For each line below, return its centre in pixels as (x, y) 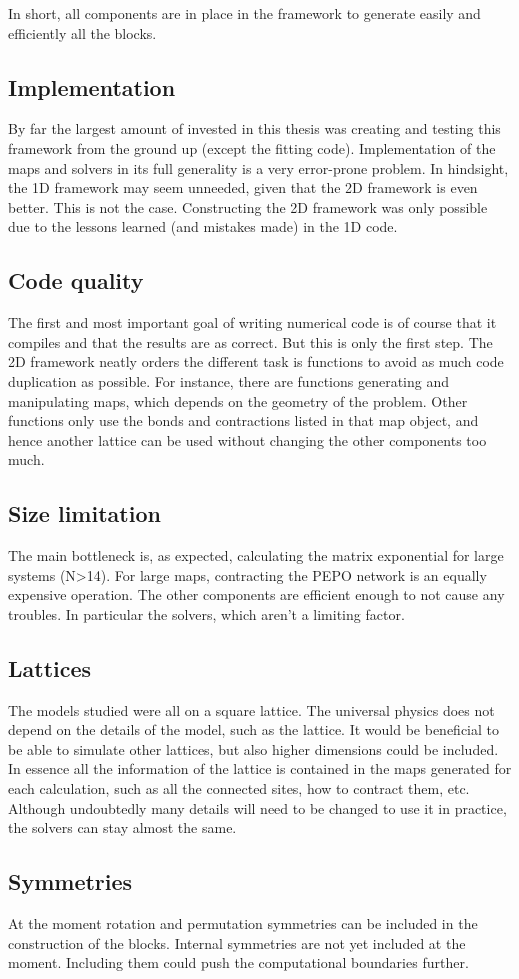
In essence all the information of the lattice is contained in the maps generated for (260, 768)
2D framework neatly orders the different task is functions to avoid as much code (256, 361)
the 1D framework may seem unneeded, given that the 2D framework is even (243, 187)
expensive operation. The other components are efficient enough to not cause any (256, 594)
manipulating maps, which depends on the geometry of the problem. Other (238, 400)
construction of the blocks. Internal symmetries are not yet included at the (237, 942)
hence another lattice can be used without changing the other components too (247, 439)
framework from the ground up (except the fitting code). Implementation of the (252, 147)
